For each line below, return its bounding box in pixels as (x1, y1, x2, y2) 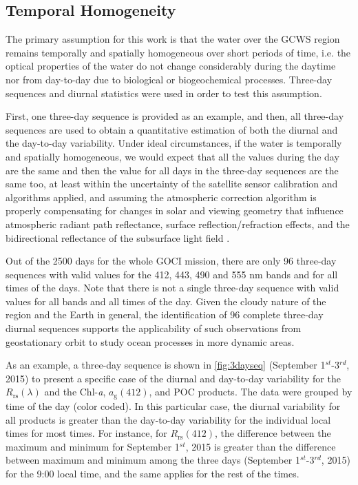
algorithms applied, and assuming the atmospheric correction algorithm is (6, 189, 317, 204)
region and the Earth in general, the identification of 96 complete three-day (6, 307, 324, 322)
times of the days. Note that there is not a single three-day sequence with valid (6, 280, 339, 295)
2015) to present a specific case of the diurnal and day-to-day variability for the (6, 371, 341, 385)
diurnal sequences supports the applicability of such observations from (6, 321, 302, 336)
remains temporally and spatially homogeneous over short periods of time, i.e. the (6, 45, 351, 59)
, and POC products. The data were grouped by (149, 384, 352, 399)
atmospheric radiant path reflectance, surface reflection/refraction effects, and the (6, 216, 350, 231)
